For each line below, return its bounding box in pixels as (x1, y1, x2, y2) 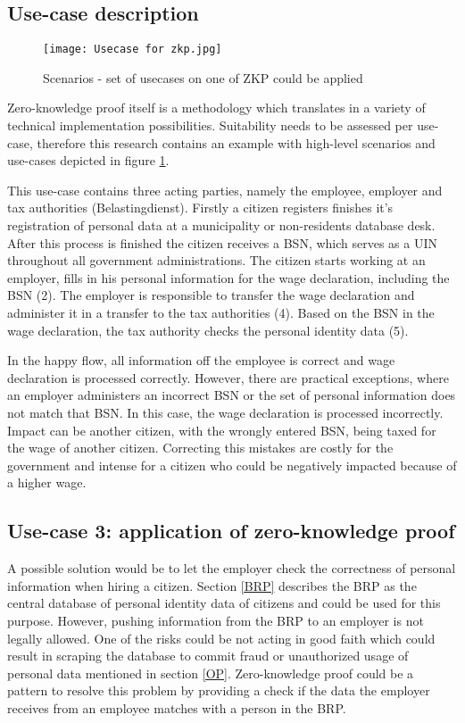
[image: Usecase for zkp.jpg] (43, 43, 222, 56)
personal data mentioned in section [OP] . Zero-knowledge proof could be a (7, 663, 414, 682)
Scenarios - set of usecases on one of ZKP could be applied (43, 68, 363, 87)
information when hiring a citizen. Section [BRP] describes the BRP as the (7, 576, 417, 594)
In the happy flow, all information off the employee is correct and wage (7, 351, 395, 370)
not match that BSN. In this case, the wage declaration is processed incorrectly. (7, 403, 444, 421)
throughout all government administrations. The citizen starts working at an (7, 251, 426, 270)
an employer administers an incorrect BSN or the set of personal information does (7, 386, 456, 404)
